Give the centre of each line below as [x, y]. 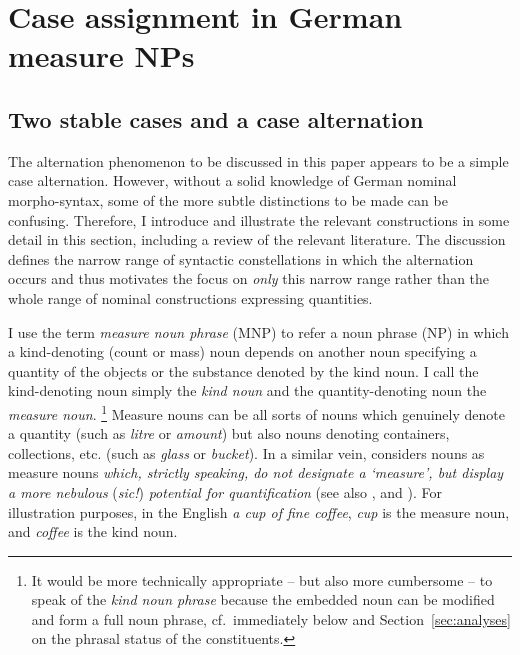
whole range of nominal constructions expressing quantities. [190, 297]
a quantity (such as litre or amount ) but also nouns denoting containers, [229, 433]
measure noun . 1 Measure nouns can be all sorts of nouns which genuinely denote [256, 412]
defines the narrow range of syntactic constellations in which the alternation [241, 258]
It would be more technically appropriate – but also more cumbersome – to [262, 579]
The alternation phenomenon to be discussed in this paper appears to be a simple [258, 160]
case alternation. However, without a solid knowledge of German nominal [232, 180]
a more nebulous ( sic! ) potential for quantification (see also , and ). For [225, 491]
